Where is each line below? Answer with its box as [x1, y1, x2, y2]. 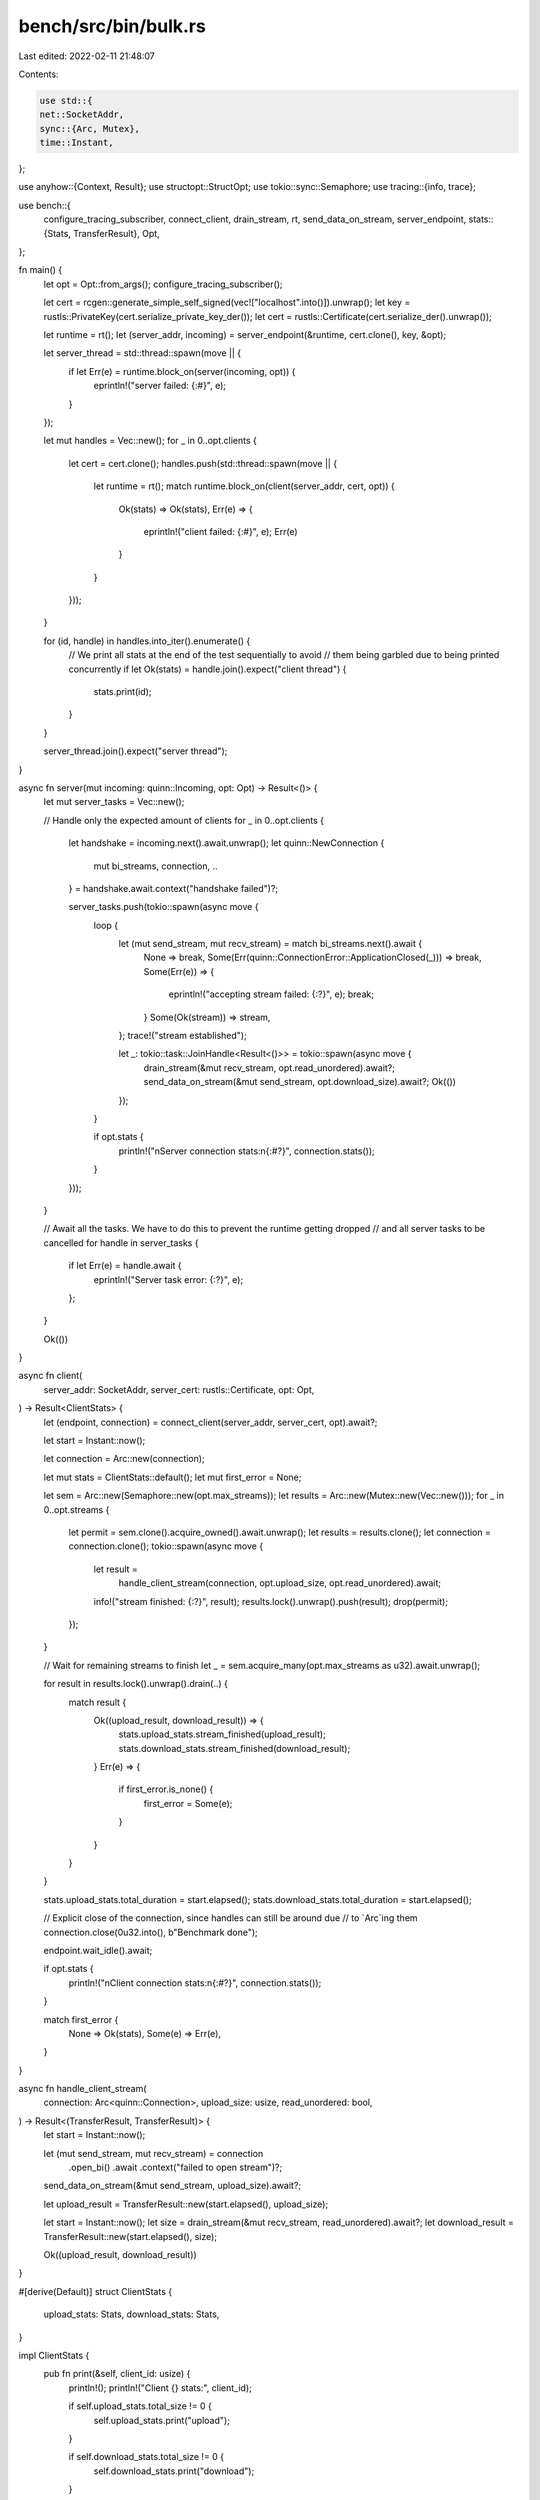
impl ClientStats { [18, 2349, 90, 2361]
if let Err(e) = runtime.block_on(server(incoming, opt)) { [68, 365, 296, 377]
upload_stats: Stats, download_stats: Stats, [43, 2308, 220, 2320]
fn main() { [18, 264, 63, 276]
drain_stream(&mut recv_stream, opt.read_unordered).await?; [143, 1061, 395, 1074]
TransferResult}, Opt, [73, 227, 160, 239]
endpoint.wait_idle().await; [43, 1944, 153, 1956]
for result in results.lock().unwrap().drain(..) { [43, 1678, 229, 1690]
